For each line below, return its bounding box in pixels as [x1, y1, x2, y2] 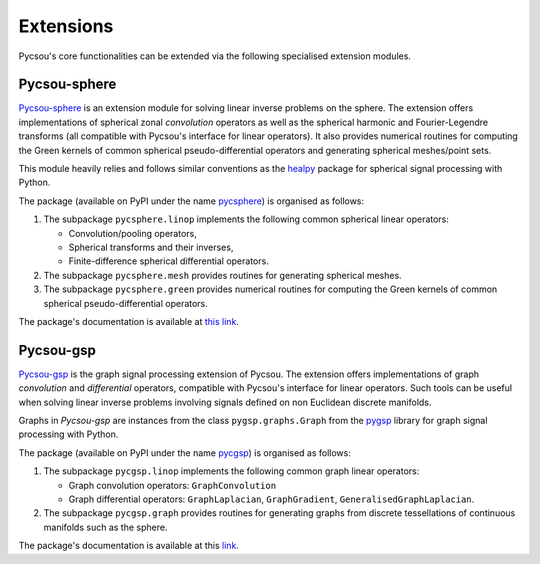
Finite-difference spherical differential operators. [68, 255, 269, 267]
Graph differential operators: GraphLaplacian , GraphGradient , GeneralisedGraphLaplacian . [68, 493, 475, 505]
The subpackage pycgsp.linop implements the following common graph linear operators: [43, 465, 420, 477]
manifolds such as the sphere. [43, 521, 168, 533]
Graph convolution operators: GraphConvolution [68, 479, 277, 491]
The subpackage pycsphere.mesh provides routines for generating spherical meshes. [43, 269, 402, 281]
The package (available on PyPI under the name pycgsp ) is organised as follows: [18, 446, 352, 459]
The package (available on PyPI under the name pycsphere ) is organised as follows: [18, 195, 365, 207]
